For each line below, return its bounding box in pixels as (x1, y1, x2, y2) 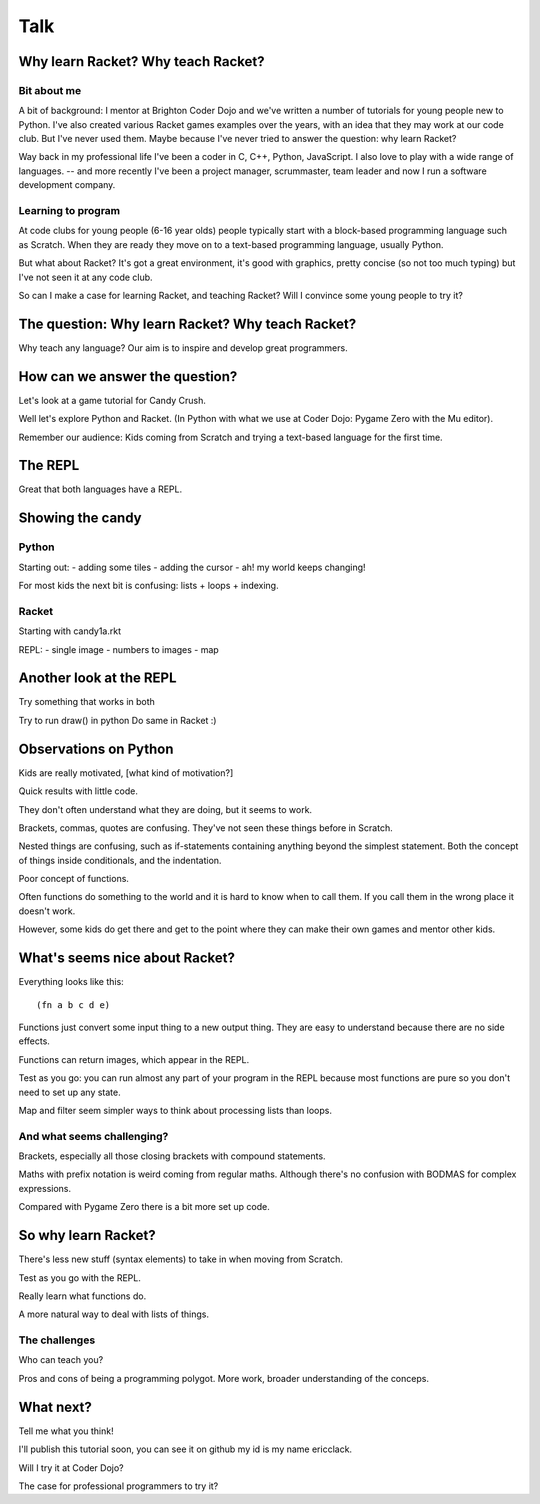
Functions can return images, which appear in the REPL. (18, 1053, 250, 1065)
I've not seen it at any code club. (18, 271, 154, 283)
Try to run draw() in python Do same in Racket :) (18, 714, 217, 726)
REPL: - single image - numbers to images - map (18, 643, 219, 655)
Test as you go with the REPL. (18, 1271, 142, 1284)
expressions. (18, 1182, 72, 1194)
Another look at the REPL (18, 670, 177, 687)
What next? (18, 1398, 92, 1415)
